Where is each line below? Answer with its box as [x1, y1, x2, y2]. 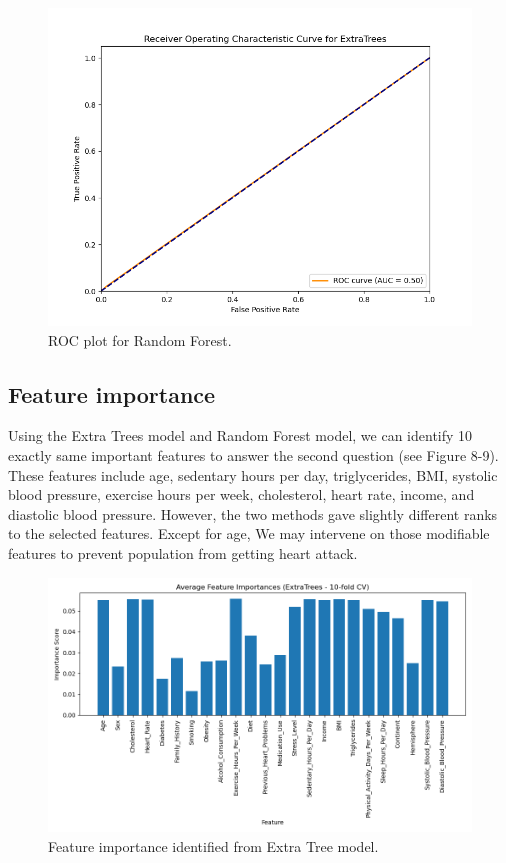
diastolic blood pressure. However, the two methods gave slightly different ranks [8, 503, 498, 524]
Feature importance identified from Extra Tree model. [48, 835, 379, 856]
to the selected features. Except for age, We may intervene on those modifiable [8, 523, 490, 544]
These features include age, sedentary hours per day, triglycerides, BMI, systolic [8, 464, 498, 485]
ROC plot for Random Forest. [48, 329, 232, 350]
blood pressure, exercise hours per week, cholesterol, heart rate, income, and [8, 484, 475, 505]
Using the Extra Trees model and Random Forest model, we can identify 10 [8, 425, 473, 446]
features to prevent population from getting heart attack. [8, 542, 358, 563]
